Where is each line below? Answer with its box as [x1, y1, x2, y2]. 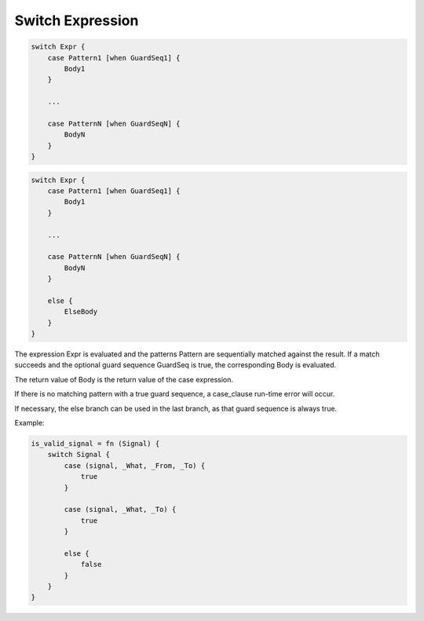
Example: [14, 418, 45, 428]
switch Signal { [47, 450, 110, 459]
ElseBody [64, 307, 98, 316]
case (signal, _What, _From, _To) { [64, 461, 206, 470]
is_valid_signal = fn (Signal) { [31, 440, 160, 448]
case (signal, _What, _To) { [64, 505, 177, 514]
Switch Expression [14, 12, 139, 29]
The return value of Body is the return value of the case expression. [14, 374, 234, 384]
